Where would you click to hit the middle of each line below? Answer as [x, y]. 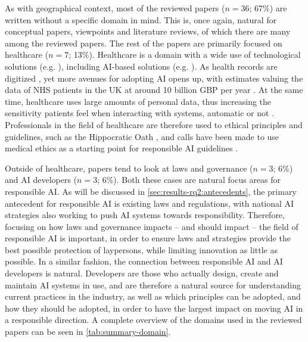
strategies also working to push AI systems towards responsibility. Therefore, [145, 215]
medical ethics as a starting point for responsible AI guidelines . [122, 148]
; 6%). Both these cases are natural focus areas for [189, 180]
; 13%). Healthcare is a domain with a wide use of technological [185, 55]
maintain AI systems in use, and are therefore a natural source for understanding [153, 285]
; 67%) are [268, 8]
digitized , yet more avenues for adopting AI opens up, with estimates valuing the [154, 78]
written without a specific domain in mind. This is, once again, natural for [141, 19]
